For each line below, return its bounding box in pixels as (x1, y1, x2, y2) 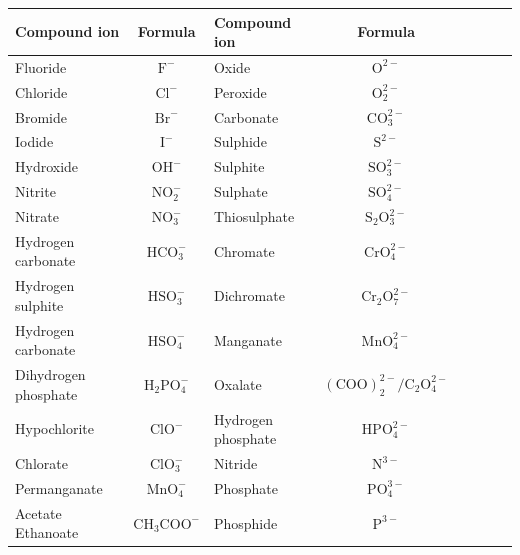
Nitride (213, 453, 258, 474)
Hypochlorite (15, 418, 95, 439)
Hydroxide (15, 156, 79, 177)
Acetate (15, 502, 62, 523)
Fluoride (15, 56, 67, 77)
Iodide (15, 131, 54, 152)
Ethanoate (15, 522, 79, 543)
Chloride (15, 81, 68, 102)
